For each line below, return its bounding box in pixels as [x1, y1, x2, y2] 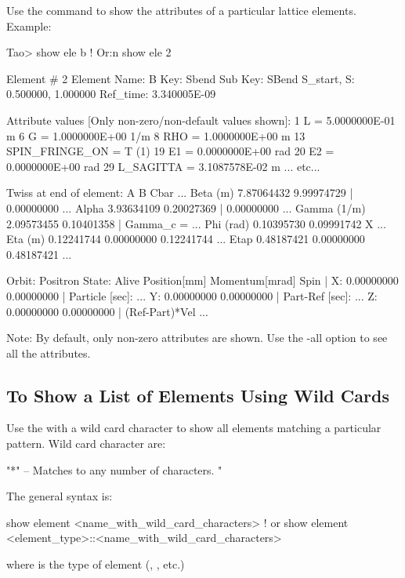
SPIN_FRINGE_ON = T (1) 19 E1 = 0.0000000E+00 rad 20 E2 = [6, 143, 334, 159]
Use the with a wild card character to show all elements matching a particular [6, 420, 381, 436]
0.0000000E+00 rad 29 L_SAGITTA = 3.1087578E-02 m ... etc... [6, 158, 320, 174]
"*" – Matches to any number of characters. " [6, 461, 222, 478]
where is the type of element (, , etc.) [6, 556, 185, 573]
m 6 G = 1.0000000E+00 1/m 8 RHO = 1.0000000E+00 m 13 [6, 127, 306, 144]
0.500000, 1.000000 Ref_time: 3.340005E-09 [6, 85, 216, 102]
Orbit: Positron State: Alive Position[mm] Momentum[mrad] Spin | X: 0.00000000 [6, 272, 399, 289]
